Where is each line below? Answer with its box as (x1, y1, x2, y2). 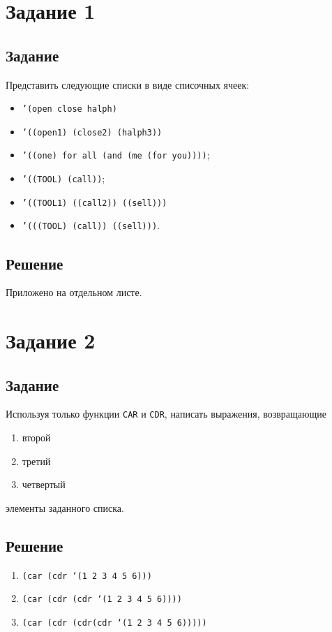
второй (22, 430, 51, 445)
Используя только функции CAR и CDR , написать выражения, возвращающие (6, 406, 327, 421)
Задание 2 (6, 326, 96, 355)
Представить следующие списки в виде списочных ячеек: (6, 77, 250, 91)
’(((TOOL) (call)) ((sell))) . (22, 218, 160, 233)
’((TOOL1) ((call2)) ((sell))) (22, 198, 167, 208)
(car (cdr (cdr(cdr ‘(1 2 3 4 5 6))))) (22, 618, 207, 629)
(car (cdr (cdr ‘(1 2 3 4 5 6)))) (22, 594, 182, 605)
